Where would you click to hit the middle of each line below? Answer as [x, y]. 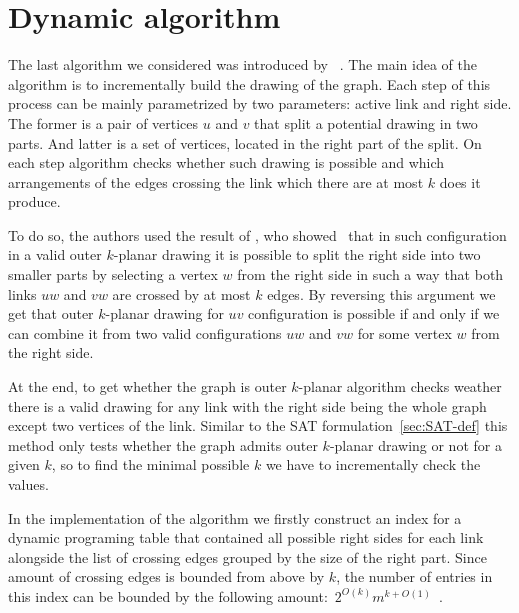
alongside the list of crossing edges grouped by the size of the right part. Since [247, 556]
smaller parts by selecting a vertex [113, 274]
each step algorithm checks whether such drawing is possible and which [226, 162]
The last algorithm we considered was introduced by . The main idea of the [242, 64]
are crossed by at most [181, 293]
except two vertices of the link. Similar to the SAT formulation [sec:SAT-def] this [258, 425]
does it [460, 181]
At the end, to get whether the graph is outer [147, 386]
